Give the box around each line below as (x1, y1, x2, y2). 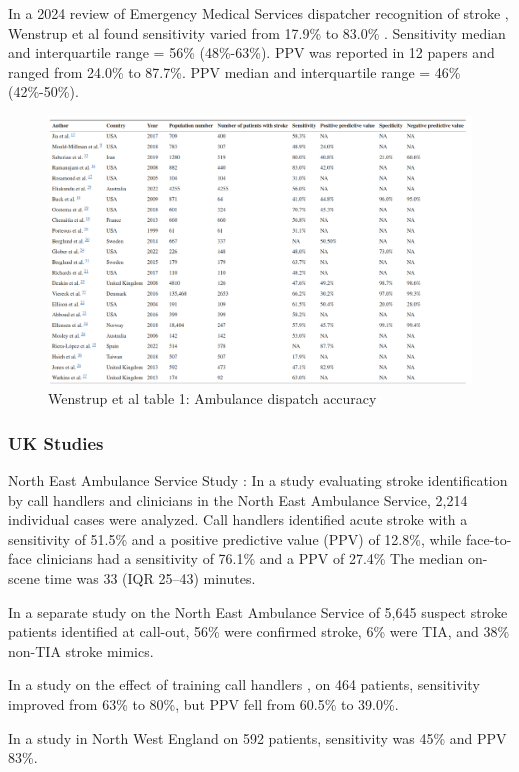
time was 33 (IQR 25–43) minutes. (44, 568, 256, 589)
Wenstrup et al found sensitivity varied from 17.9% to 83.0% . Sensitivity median (8, 22, 506, 43)
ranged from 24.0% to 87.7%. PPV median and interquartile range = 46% (8, 61, 461, 82)
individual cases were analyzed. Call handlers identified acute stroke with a (8, 509, 468, 530)
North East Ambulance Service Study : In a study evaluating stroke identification (8, 470, 508, 491)
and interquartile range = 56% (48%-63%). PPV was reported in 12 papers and (8, 42, 495, 63)
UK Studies (8, 430, 104, 455)
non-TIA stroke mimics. (8, 640, 154, 661)
